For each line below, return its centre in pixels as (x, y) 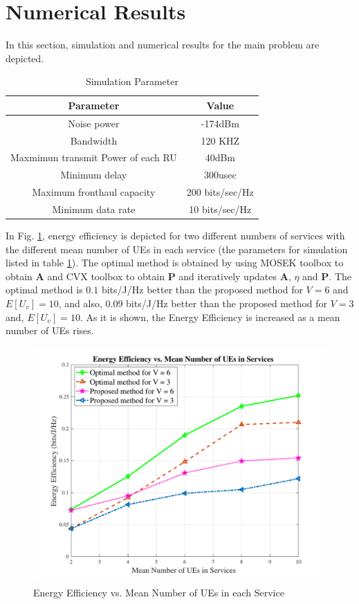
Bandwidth (94, 140)
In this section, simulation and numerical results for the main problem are (163, 45)
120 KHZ (220, 140)
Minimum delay (94, 175)
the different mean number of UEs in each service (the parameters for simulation (177, 249)
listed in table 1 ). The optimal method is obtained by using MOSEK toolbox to (175, 263)
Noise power (94, 123)
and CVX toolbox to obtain (106, 276)
